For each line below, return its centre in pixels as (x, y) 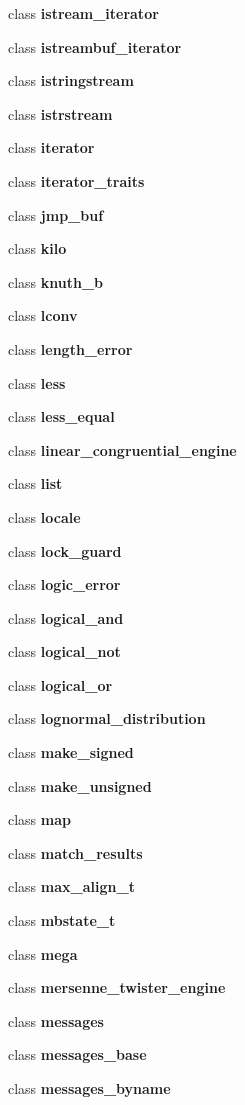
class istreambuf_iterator (95, 46)
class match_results (75, 852)
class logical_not (64, 651)
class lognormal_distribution (107, 718)
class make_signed (71, 752)
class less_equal (61, 416)
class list (35, 483)
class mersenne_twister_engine (117, 987)
